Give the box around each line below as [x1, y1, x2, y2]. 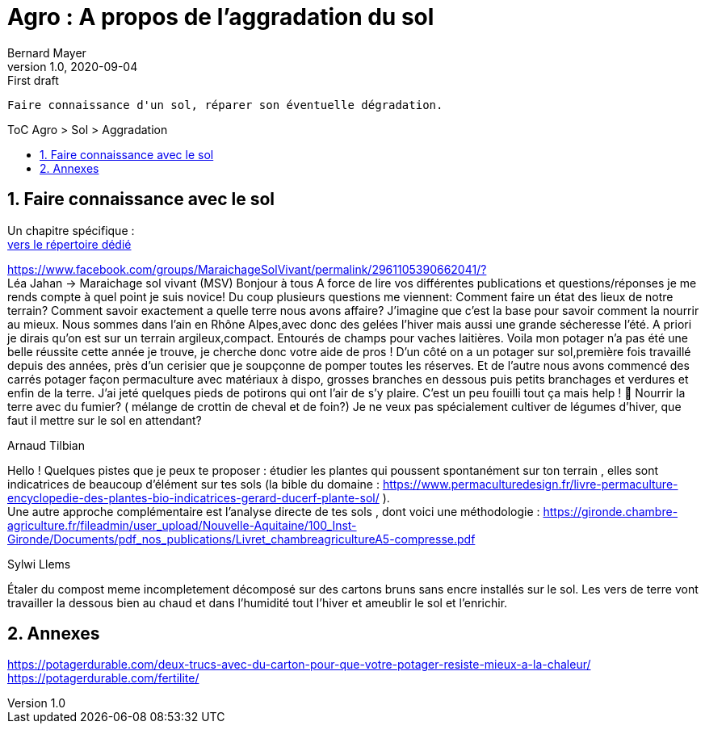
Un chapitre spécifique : [7, 223, 135, 237]
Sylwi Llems [7, 556, 71, 571]
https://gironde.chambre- [543, 504, 678, 518]
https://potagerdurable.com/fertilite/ [7, 671, 199, 686]
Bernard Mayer [7, 45, 86, 60]
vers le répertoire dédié [7, 237, 132, 251]
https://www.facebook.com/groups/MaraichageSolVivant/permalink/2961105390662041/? [7, 262, 487, 276]
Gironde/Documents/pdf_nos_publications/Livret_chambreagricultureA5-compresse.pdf [7, 531, 476, 546]
